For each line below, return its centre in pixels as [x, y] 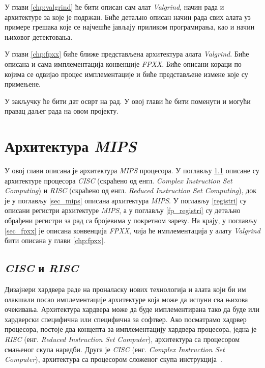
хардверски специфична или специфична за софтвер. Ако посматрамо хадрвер [126, 319]
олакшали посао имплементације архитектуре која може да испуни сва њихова [126, 299]
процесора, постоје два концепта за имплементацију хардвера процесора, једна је [131, 329]
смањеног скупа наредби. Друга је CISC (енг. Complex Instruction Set [115, 349]
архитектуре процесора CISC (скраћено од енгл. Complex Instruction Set [119, 180]
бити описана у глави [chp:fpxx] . [55, 240]
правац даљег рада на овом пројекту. [62, 111]
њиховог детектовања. [39, 36]
